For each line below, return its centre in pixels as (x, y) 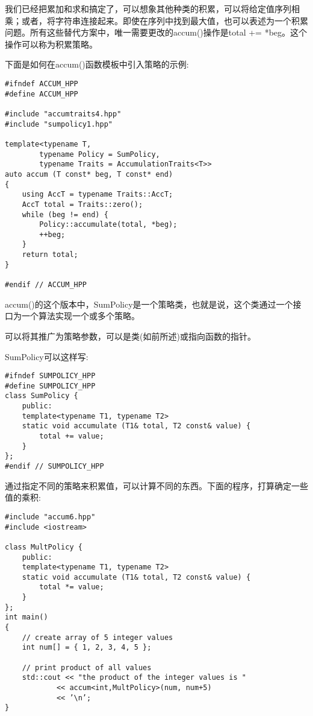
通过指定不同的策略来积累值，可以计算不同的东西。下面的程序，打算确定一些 (156, 485)
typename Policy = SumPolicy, (100, 154)
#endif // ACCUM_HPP (46, 285)
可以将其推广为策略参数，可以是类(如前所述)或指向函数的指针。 (130, 336)
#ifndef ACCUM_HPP (42, 84)
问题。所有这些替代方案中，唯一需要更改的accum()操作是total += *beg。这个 (156, 32)
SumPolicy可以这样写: (47, 356)
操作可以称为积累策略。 (51, 44)
